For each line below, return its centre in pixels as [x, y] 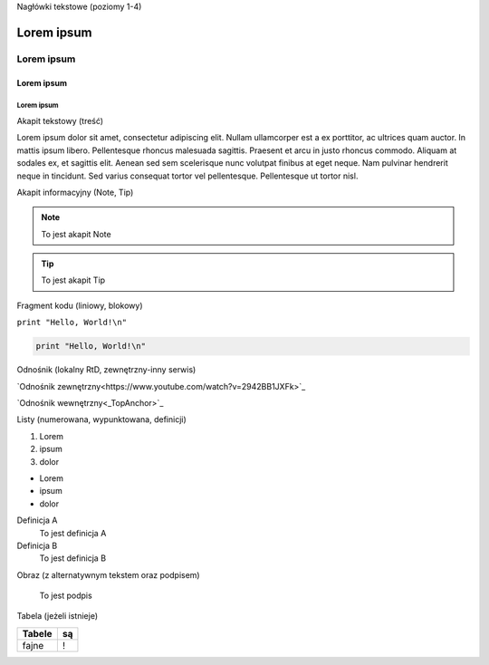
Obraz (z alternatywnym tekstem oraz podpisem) [108, 574]
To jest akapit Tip [73, 280]
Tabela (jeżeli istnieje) [58, 616]
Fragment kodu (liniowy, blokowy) [80, 305]
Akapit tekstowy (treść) [60, 120]
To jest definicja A [73, 533]
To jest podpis [66, 596]
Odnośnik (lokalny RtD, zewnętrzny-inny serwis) [106, 370]
